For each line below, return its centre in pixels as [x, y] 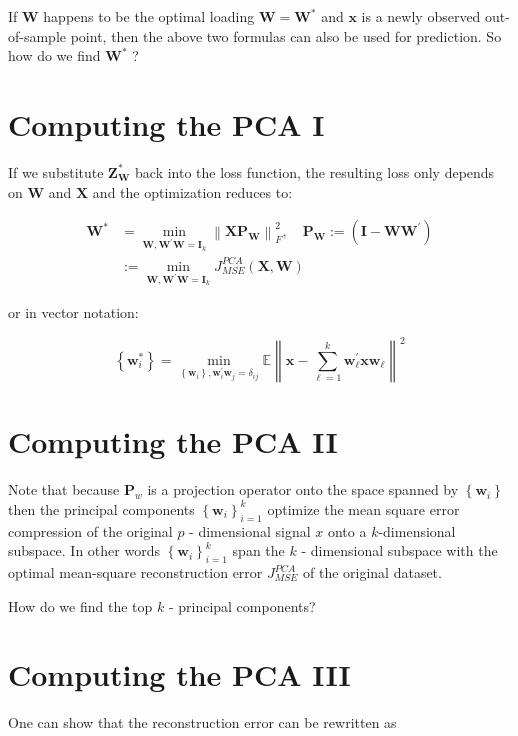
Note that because [64, 489]
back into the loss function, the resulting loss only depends [315, 171]
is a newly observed [421, 16]
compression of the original [90, 530]
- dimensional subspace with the [399, 550]
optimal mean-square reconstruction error [135, 572]
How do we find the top [80, 605]
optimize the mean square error [363, 508]
